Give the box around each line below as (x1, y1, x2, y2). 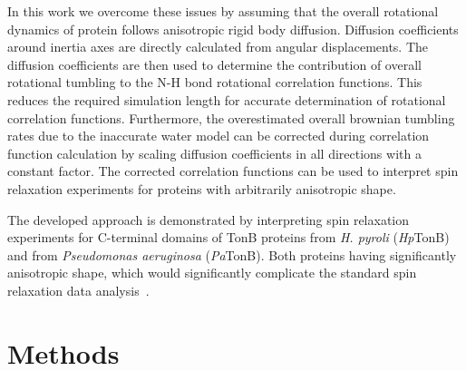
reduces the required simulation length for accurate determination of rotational (7, 90, 446, 109)
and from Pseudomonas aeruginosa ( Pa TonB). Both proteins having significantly (7, 245, 457, 264)
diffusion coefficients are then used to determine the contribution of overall (7, 54, 422, 73)
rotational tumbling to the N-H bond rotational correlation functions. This (7, 73, 422, 92)
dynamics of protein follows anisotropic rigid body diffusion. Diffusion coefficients (7, 19, 459, 38)
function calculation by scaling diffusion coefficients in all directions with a (7, 143, 422, 162)
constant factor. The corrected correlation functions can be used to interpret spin (7, 161, 459, 181)
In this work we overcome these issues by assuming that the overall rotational (7, 2, 439, 20)
